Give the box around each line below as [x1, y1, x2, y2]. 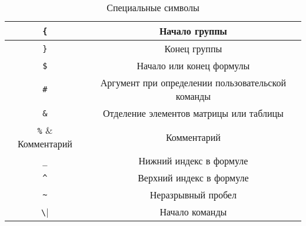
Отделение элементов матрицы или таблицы [103, 106, 284, 120]
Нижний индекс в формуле [138, 154, 248, 167]
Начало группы [159, 24, 227, 38]
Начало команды [159, 205, 227, 218]
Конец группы [164, 42, 222, 55]
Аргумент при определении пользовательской [100, 76, 286, 89]
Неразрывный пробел [149, 188, 237, 201]
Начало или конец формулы [137, 59, 250, 72]
